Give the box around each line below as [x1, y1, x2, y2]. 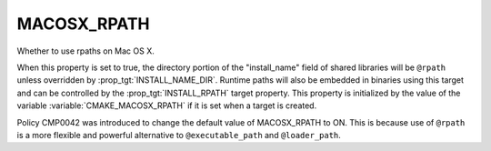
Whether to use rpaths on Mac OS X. [16, 45, 155, 56]
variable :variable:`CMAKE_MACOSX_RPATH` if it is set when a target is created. [16, 100, 317, 111]
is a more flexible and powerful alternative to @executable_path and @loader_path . [16, 129, 341, 140]
